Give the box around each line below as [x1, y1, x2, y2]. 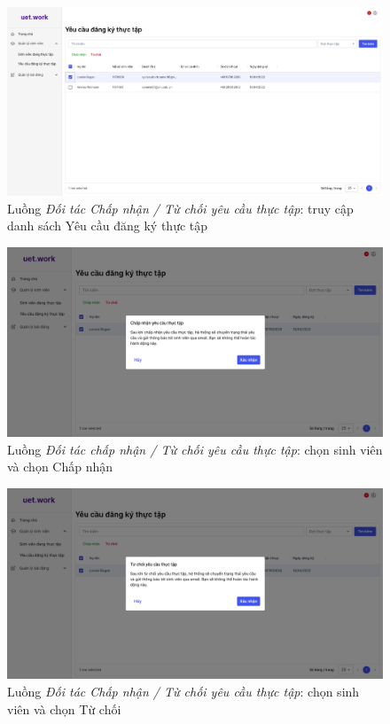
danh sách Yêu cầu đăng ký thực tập [7, 216, 208, 235]
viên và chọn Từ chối [7, 699, 121, 718]
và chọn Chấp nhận [7, 457, 113, 476]
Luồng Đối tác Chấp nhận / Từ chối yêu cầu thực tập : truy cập [7, 199, 354, 217]
